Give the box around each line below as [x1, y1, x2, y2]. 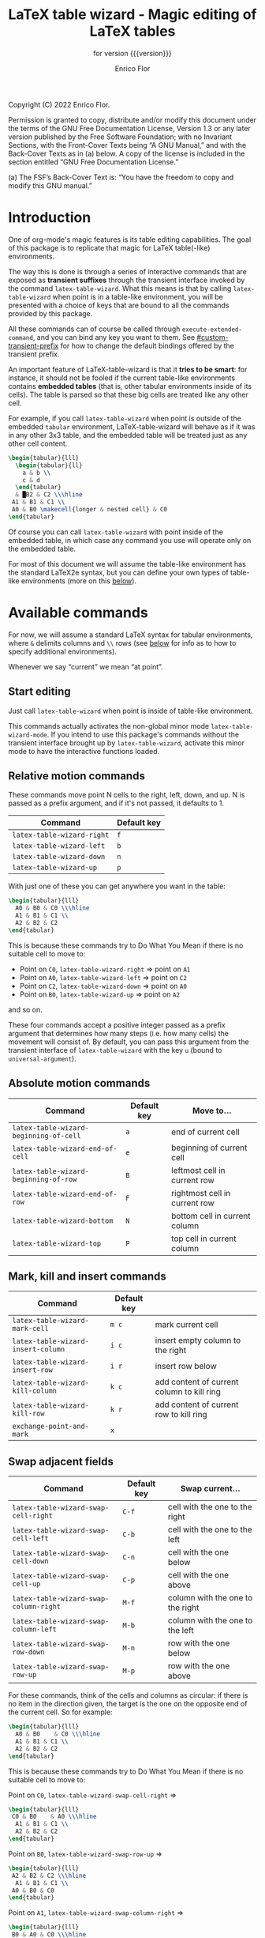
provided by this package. [8, 308, 93, 318]
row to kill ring [155, 1409, 207, 1420]
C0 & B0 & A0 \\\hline [11, 1812, 97, 1821]
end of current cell [170, 1126, 240, 1137]
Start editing [8, 685, 71, 699]
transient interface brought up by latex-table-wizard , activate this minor [8, 737, 244, 748]
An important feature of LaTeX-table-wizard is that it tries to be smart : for [8, 364, 248, 374]
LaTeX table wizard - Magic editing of [8, 6, 257, 24]
